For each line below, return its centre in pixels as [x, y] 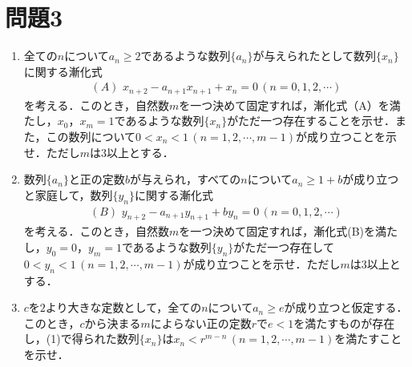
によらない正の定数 [201, 323]
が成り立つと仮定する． [346, 307]
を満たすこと [368, 339]
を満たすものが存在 [344, 323]
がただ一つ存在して [284, 246]
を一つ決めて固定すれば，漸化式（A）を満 [290, 105]
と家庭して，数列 [68, 194]
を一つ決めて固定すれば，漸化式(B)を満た [289, 231]
